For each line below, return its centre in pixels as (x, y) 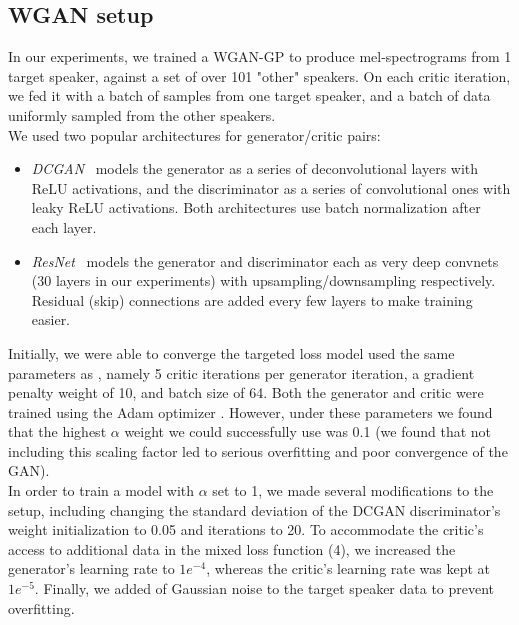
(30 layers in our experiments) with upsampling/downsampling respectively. (263, 280)
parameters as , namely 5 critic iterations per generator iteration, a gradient (241, 372)
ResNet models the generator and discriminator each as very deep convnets (265, 260)
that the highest (57, 431)
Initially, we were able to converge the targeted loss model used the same (231, 352)
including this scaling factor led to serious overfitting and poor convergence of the (258, 450)
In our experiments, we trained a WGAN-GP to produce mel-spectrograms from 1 (260, 56)
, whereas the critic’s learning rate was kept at (348, 568)
